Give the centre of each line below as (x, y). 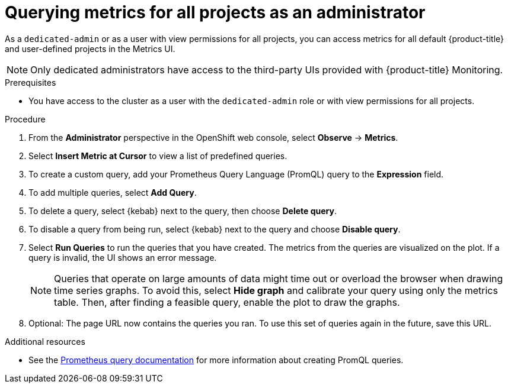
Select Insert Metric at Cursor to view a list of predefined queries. (158, 156)
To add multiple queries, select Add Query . (113, 192)
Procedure (25, 119)
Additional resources (45, 341)
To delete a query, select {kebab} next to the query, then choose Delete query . (183, 211)
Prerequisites (31, 82)
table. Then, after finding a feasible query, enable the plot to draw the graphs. (227, 302)
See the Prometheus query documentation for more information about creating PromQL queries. (216, 360)
